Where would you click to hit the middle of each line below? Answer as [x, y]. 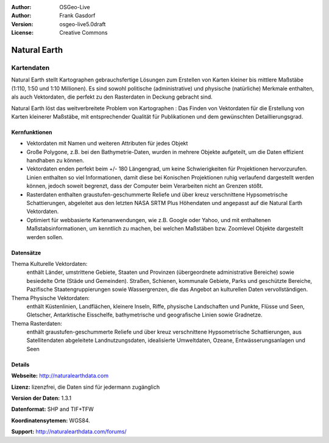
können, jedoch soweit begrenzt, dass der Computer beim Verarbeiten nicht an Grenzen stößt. [145, 186]
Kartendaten [30, 68]
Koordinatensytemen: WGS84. [51, 420]
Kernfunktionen [32, 132]
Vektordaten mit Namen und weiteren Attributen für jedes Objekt [107, 144]
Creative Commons [83, 33]
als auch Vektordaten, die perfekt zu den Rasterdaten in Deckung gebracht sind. [112, 97]
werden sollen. [45, 237]
